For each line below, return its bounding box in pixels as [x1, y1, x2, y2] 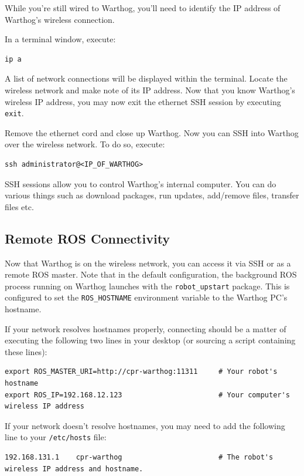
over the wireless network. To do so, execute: [5, 138, 165, 150]
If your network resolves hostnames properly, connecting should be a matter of [5, 322, 286, 335]
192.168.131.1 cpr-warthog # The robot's [5, 453, 274, 462]
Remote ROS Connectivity [5, 229, 170, 247]
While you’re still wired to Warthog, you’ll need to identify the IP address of [5, 2, 281, 13]
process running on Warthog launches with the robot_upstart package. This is [5, 279, 290, 292]
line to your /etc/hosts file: [5, 431, 107, 443]
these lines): [5, 345, 47, 357]
